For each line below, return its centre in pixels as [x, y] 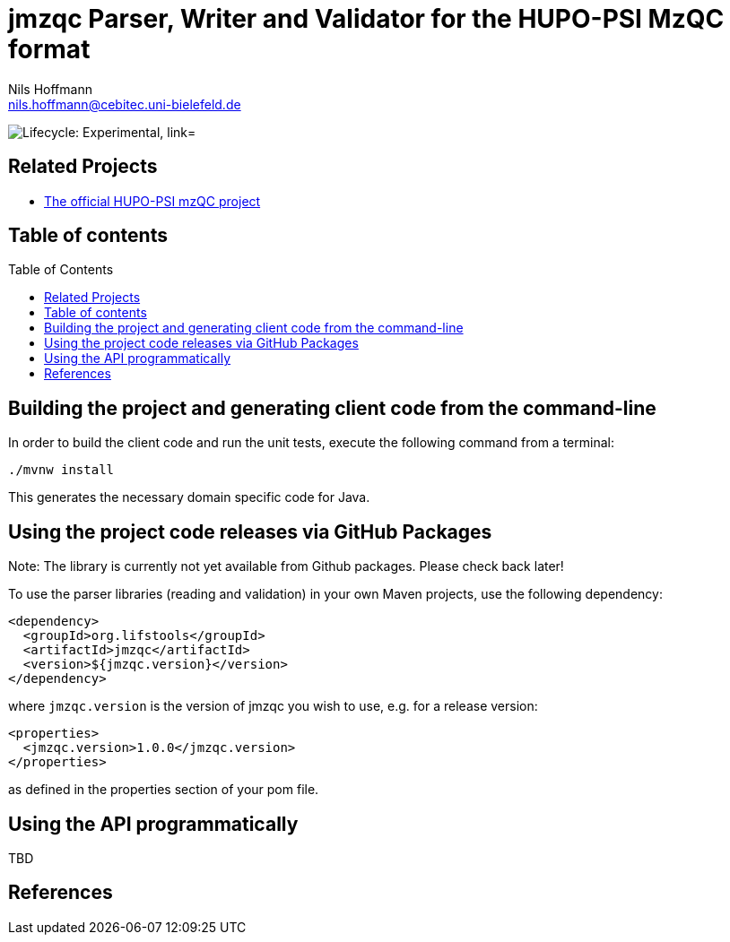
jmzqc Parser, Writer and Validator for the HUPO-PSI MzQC [366, 19]
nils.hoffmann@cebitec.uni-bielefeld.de [125, 104]
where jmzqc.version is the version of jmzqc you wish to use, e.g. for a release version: [273, 706]
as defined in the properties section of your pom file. [164, 790]
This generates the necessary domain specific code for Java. [189, 497]
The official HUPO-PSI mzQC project [152, 201]
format [49, 49]
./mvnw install [61, 470]
